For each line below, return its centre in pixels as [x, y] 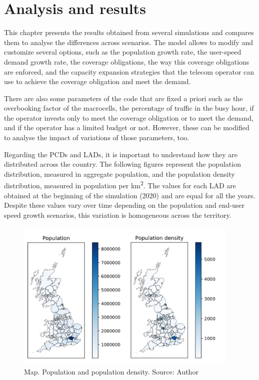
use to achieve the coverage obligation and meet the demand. [97, 81]
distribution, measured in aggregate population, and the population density [119, 173]
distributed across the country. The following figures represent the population [122, 164]
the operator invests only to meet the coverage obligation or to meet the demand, [129, 117]
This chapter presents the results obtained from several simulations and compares [129, 32]
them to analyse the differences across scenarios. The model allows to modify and [128, 42]
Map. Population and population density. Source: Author [111, 371]
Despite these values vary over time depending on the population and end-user [124, 205]
